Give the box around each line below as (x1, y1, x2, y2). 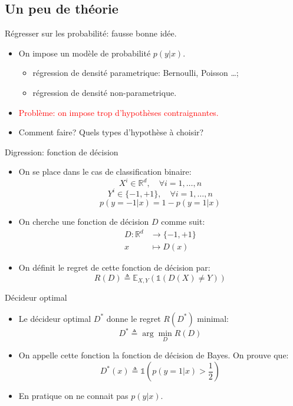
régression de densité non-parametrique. (32, 86, 177, 98)
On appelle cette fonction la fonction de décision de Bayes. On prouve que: (18, 349, 289, 361)
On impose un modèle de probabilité (18, 46, 151, 59)
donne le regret (106, 312, 161, 324)
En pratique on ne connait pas (18, 390, 129, 402)
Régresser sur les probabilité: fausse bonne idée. (5, 27, 177, 39)
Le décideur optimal (18, 312, 91, 324)
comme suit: (161, 215, 205, 227)
